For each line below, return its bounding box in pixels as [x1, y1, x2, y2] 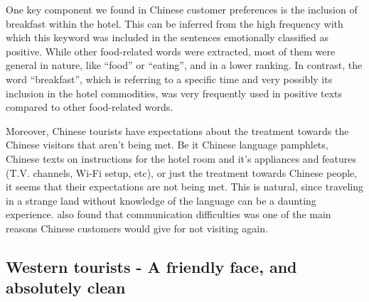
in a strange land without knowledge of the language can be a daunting [6, 193, 316, 207]
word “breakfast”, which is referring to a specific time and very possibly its [6, 71, 333, 86]
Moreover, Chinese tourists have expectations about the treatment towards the [6, 123, 349, 138]
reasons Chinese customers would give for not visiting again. [6, 220, 268, 235]
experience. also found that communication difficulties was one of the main [6, 207, 331, 222]
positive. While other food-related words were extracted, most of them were [6, 43, 336, 58]
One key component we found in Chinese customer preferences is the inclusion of [6, 2, 358, 16]
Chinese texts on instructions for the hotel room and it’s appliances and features [6, 151, 357, 166]
